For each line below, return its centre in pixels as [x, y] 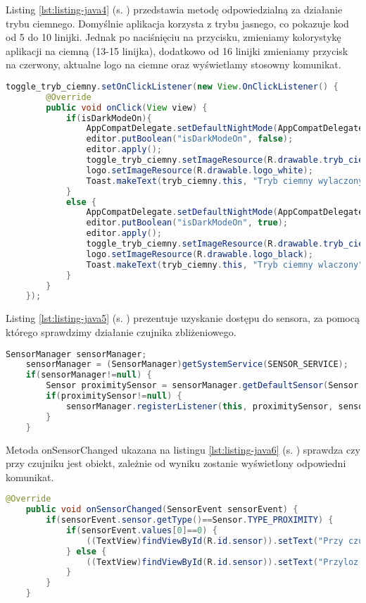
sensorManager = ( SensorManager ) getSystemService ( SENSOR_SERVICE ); [187, 365]
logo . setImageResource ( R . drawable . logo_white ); [200, 170]
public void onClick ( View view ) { [127, 107]
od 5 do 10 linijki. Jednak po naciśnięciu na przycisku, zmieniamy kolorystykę [173, 37]
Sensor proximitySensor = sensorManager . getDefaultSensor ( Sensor [202, 386]
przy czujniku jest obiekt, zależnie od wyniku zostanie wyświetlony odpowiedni [176, 463]
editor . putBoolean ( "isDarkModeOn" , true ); [187, 223]
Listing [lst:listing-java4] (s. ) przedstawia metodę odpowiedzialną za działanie [174, 9]
